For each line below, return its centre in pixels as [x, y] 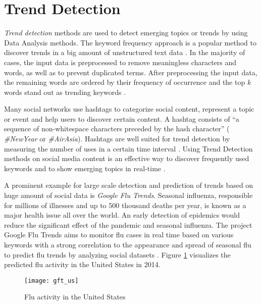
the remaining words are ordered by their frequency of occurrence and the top [125, 82]
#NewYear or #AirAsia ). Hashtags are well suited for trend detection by [117, 139]
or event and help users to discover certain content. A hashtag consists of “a [122, 118]
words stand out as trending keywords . [65, 92]
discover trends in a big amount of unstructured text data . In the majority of [125, 52]
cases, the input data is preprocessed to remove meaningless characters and [120, 62]
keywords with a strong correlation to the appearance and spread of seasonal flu [128, 244]
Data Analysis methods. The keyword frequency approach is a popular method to [130, 42]
